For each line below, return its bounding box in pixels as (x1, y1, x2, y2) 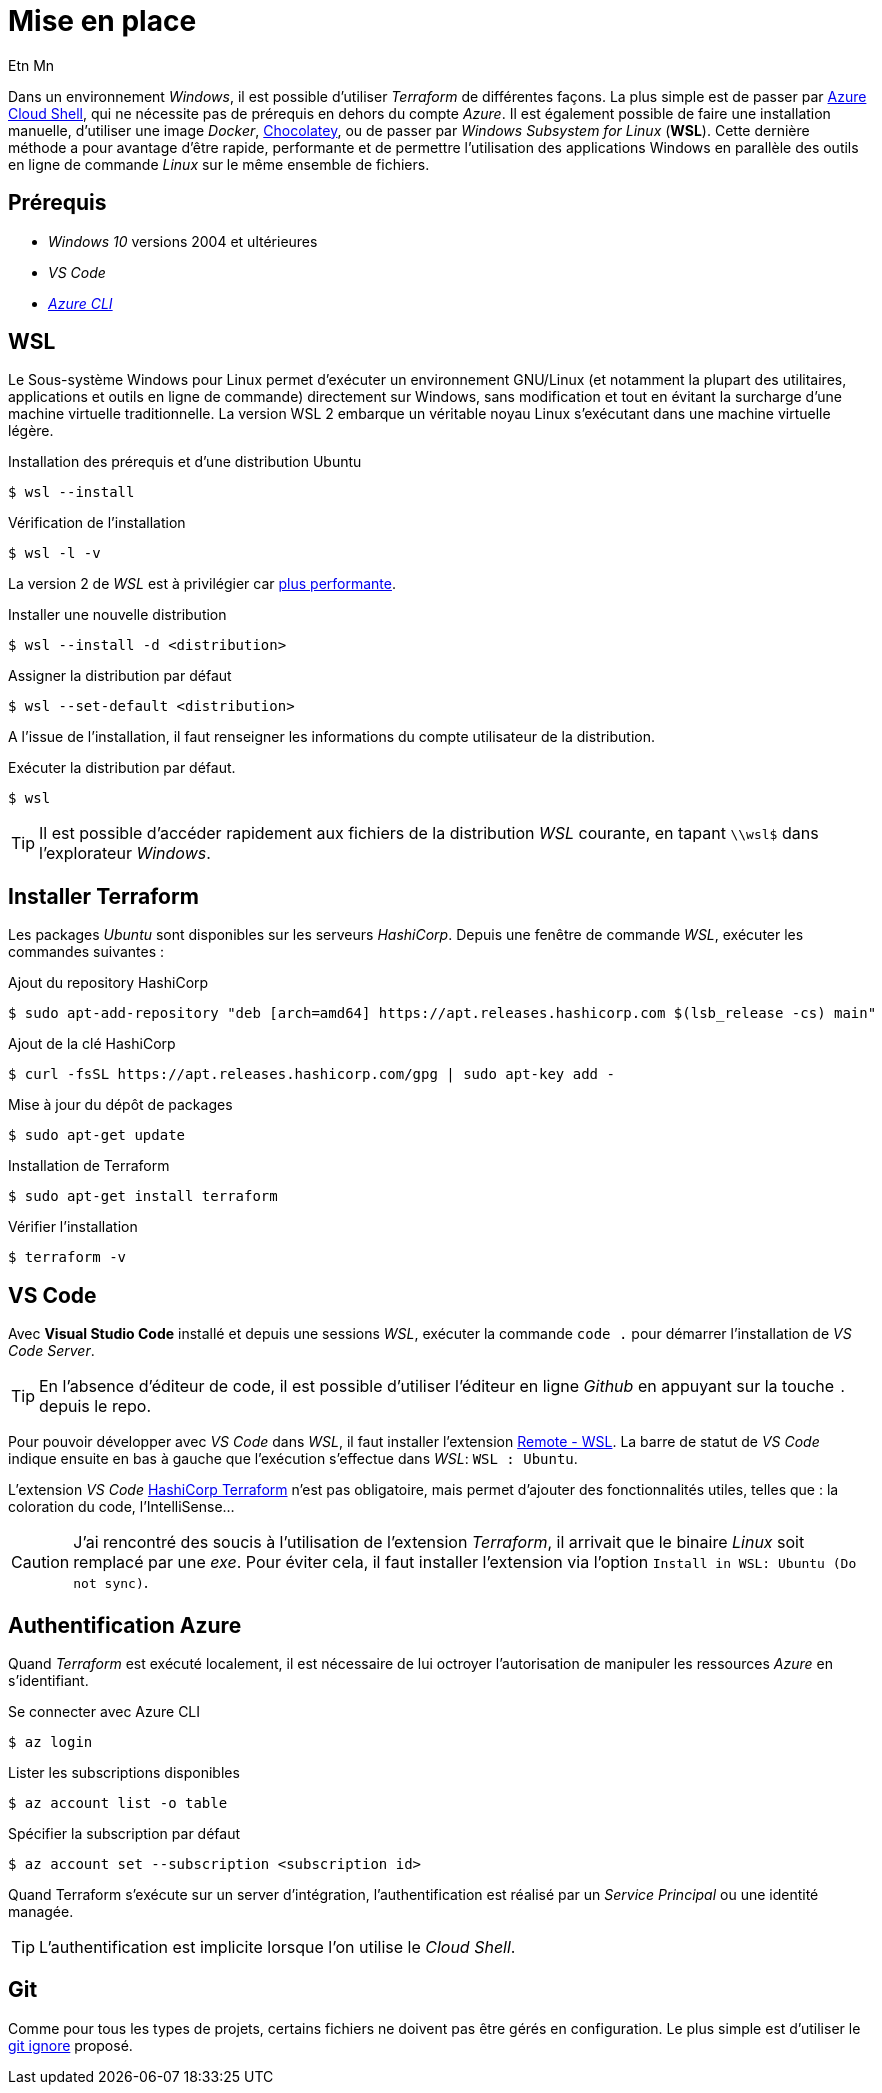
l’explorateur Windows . (39, 843, 211, 864)
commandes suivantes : (8, 943, 165, 961)
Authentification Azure (8, 1612, 242, 1638)
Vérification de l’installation (8, 514, 186, 532)
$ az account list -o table (8, 1794, 228, 1811)
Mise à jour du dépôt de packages (8, 1096, 233, 1114)
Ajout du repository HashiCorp (8, 974, 209, 992)
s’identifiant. (8, 1671, 89, 1689)
